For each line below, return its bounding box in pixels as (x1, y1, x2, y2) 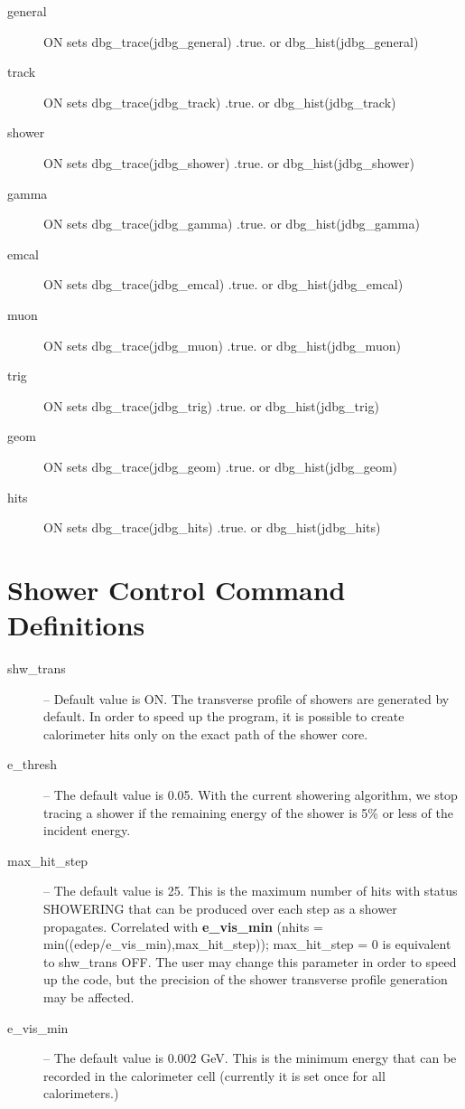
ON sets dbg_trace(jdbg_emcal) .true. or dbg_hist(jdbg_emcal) (43, 275, 404, 294)
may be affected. (43, 987, 135, 1006)
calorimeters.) (43, 1084, 119, 1103)
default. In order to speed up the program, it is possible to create (43, 707, 405, 726)
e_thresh (7, 755, 57, 774)
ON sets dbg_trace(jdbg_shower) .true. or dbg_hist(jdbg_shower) (43, 153, 414, 172)
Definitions (7, 606, 145, 644)
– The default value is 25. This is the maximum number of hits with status (43, 881, 458, 900)
